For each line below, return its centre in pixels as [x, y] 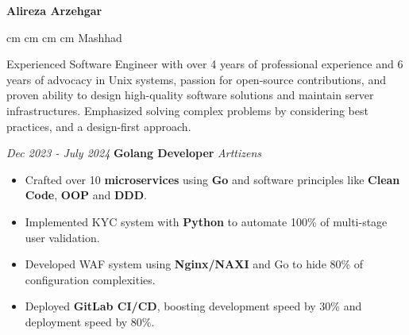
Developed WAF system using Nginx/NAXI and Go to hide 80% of [194, 264]
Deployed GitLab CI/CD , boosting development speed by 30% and [193, 306]
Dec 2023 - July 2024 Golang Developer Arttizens [134, 153]
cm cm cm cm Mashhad [64, 37]
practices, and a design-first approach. [99, 126]
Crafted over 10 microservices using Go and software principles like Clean [212, 179]
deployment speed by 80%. [90, 321]
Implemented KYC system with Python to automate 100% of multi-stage [206, 221]
